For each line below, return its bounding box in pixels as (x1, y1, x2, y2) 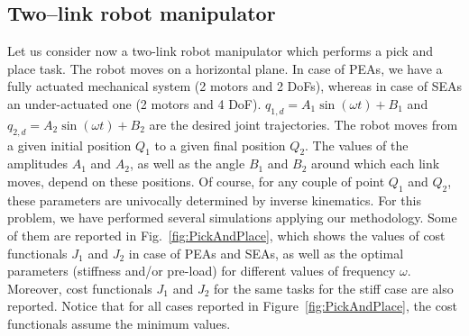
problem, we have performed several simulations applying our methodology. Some (7, 208, 457, 227)
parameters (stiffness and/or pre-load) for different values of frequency (7, 261, 396, 280)
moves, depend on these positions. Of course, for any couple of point (7, 171, 385, 190)
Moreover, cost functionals (7, 278, 152, 297)
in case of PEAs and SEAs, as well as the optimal (128, 243, 404, 262)
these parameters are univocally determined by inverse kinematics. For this (7, 190, 421, 209)
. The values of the (305, 135, 409, 154)
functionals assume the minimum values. (7, 313, 231, 332)
